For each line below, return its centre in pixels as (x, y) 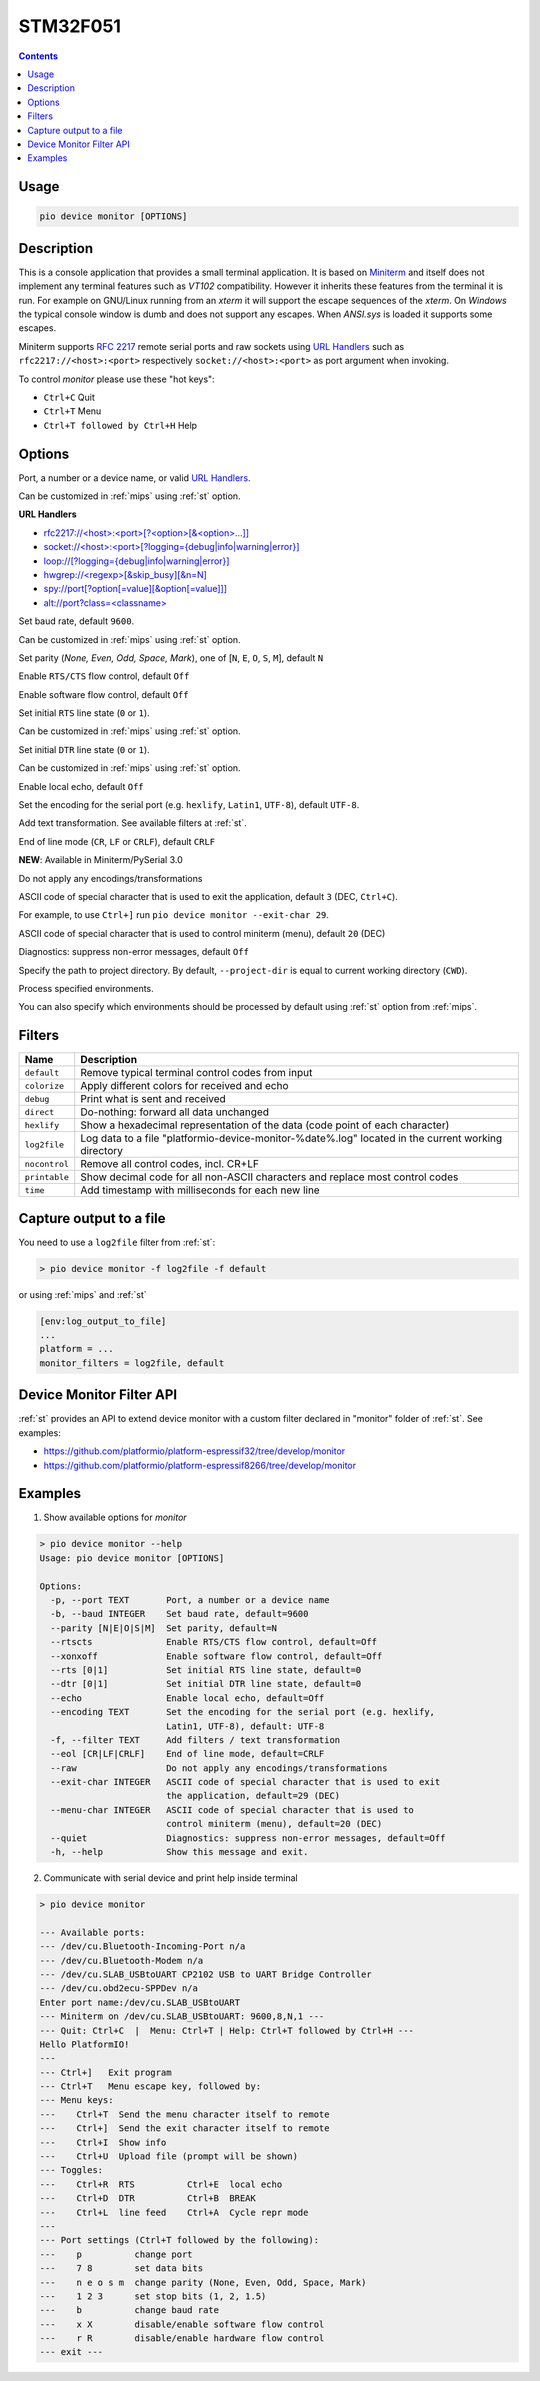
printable (47, 1176)
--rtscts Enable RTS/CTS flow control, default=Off (214, 1642)
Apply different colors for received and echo (184, 1086)
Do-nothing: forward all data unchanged (175, 1112)
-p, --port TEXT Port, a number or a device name (190, 1599)
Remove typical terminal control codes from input (196, 1073)
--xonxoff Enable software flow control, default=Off (216, 1656)
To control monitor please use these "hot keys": (116, 379)
